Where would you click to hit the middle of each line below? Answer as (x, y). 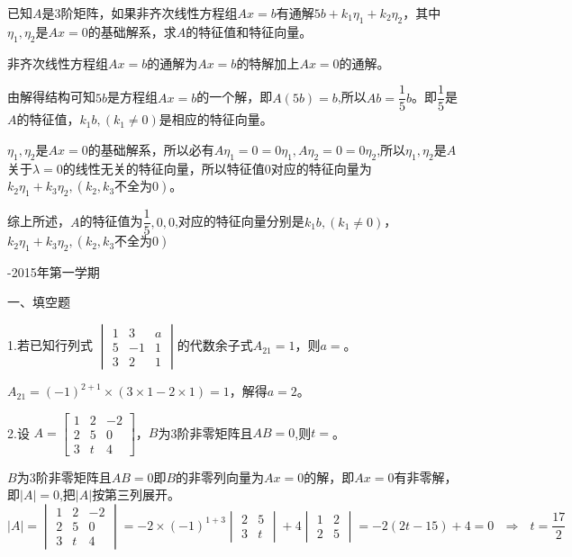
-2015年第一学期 (54, 271)
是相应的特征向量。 (216, 119)
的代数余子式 (215, 345)
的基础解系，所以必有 (151, 149)
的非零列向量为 (220, 476)
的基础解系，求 (132, 31)
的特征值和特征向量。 (249, 31)
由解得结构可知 (51, 97)
